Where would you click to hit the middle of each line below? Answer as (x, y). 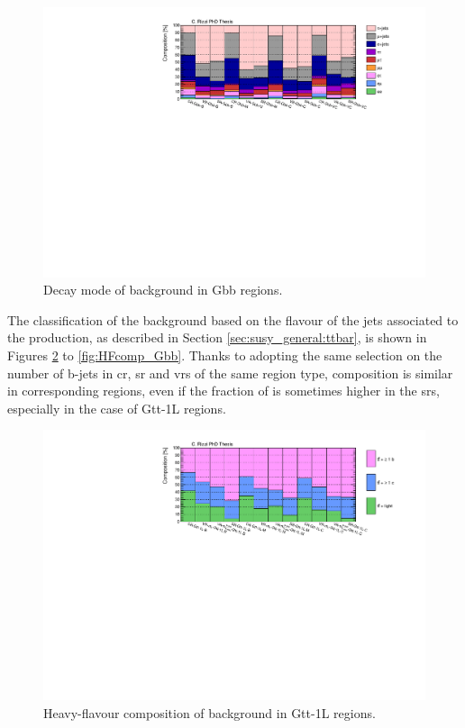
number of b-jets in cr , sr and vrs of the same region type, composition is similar (230, 373)
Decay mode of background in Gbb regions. (163, 290)
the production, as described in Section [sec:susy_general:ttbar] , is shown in (217, 337)
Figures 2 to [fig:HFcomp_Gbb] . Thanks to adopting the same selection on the (225, 355)
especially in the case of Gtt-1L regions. (117, 408)
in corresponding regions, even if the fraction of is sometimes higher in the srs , (223, 391)
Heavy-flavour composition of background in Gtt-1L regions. (210, 712)
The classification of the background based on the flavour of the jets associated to (233, 319)
